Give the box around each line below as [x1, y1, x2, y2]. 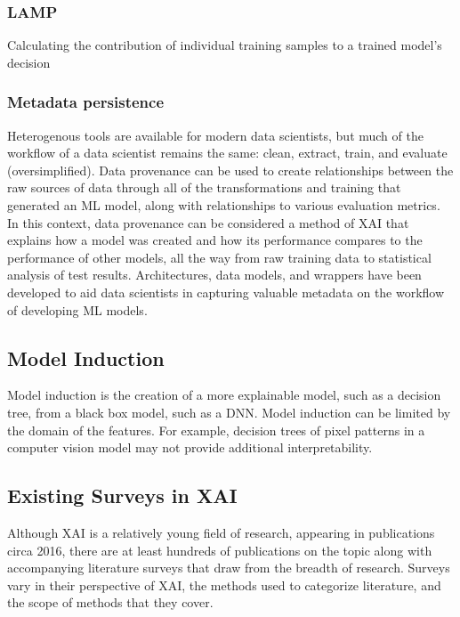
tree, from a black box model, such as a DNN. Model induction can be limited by [7, 402, 451, 421]
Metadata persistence [7, 91, 165, 113]
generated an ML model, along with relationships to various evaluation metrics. [7, 196, 440, 214]
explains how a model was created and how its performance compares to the [7, 231, 423, 249]
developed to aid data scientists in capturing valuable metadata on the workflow [7, 282, 445, 301]
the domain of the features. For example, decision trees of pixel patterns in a [7, 420, 425, 439]
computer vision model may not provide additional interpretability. [7, 438, 373, 457]
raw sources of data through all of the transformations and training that [7, 178, 401, 197]
